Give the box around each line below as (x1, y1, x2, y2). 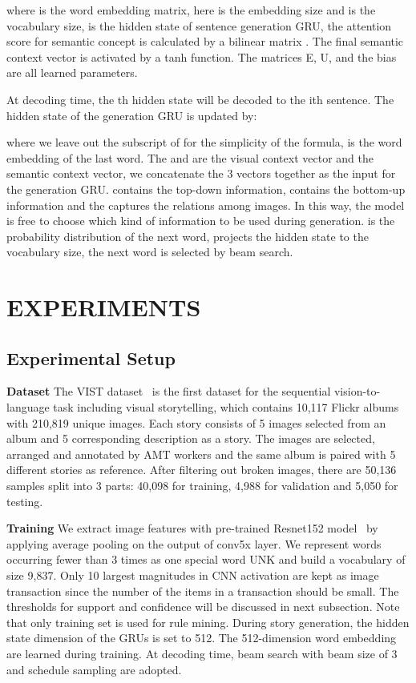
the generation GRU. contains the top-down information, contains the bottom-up (6, 180, 406, 197)
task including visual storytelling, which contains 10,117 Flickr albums (53, 399, 399, 416)
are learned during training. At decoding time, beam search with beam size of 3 (6, 645, 398, 661)
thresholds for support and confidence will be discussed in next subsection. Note (6, 598, 400, 615)
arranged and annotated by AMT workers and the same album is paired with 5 (6, 445, 396, 462)
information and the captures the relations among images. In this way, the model (6, 196, 405, 213)
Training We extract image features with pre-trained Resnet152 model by (6, 520, 378, 536)
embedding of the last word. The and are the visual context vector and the (6, 149, 374, 166)
